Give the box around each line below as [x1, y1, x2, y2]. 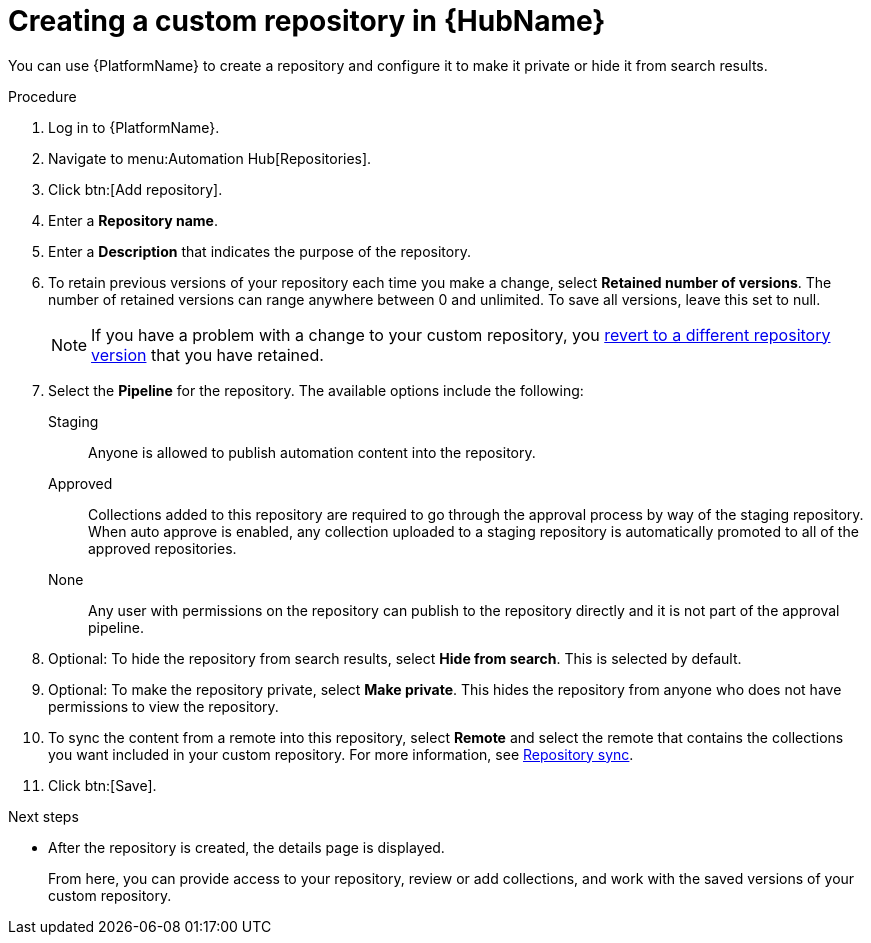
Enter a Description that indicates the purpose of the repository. [48, 242, 471, 260]
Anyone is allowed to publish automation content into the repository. [88, 443, 536, 461]
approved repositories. [88, 539, 237, 557]
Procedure [8, 87, 77, 105]
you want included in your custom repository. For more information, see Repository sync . [48, 745, 634, 763]
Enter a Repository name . [48, 211, 218, 229]
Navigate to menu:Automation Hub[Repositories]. [48, 149, 372, 167]
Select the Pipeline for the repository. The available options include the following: [48, 381, 584, 399]
